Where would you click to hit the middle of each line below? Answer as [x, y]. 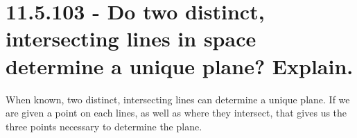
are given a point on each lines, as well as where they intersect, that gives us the [176, 113]
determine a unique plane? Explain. [180, 66]
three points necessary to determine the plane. [104, 126]
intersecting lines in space [131, 38]
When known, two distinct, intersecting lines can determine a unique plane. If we [178, 99]
